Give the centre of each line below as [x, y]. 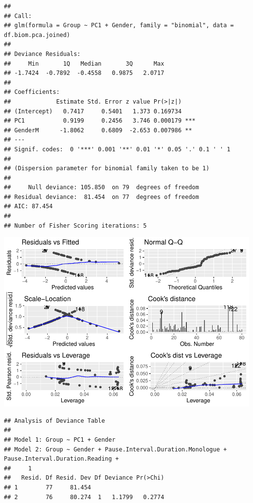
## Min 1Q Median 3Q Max [84, 63]
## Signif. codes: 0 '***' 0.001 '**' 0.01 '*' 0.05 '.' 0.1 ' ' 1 [117, 149]
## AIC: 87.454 [28, 207]
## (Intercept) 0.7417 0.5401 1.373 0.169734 [93, 111]
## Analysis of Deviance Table [54, 421]
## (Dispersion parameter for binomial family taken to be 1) [107, 169]
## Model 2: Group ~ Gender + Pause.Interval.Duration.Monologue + [116, 449]
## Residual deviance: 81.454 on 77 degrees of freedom [101, 197]
